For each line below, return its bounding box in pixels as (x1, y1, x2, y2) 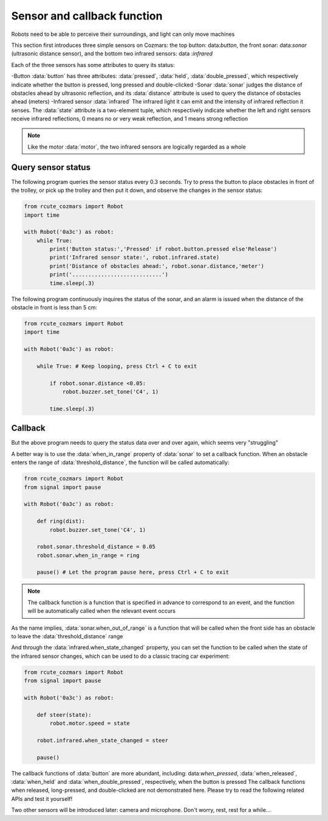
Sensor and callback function (11, 9, 163, 23)
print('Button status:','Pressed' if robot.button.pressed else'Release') (49, 245, 278, 253)
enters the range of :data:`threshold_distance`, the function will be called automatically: (11, 459, 230, 466)
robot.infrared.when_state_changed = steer (36, 737, 168, 744)
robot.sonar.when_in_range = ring (36, 552, 140, 558)
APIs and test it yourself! (11, 795, 73, 802)
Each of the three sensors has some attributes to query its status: (11, 61, 175, 68)
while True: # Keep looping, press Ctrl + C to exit (36, 362, 197, 370)
